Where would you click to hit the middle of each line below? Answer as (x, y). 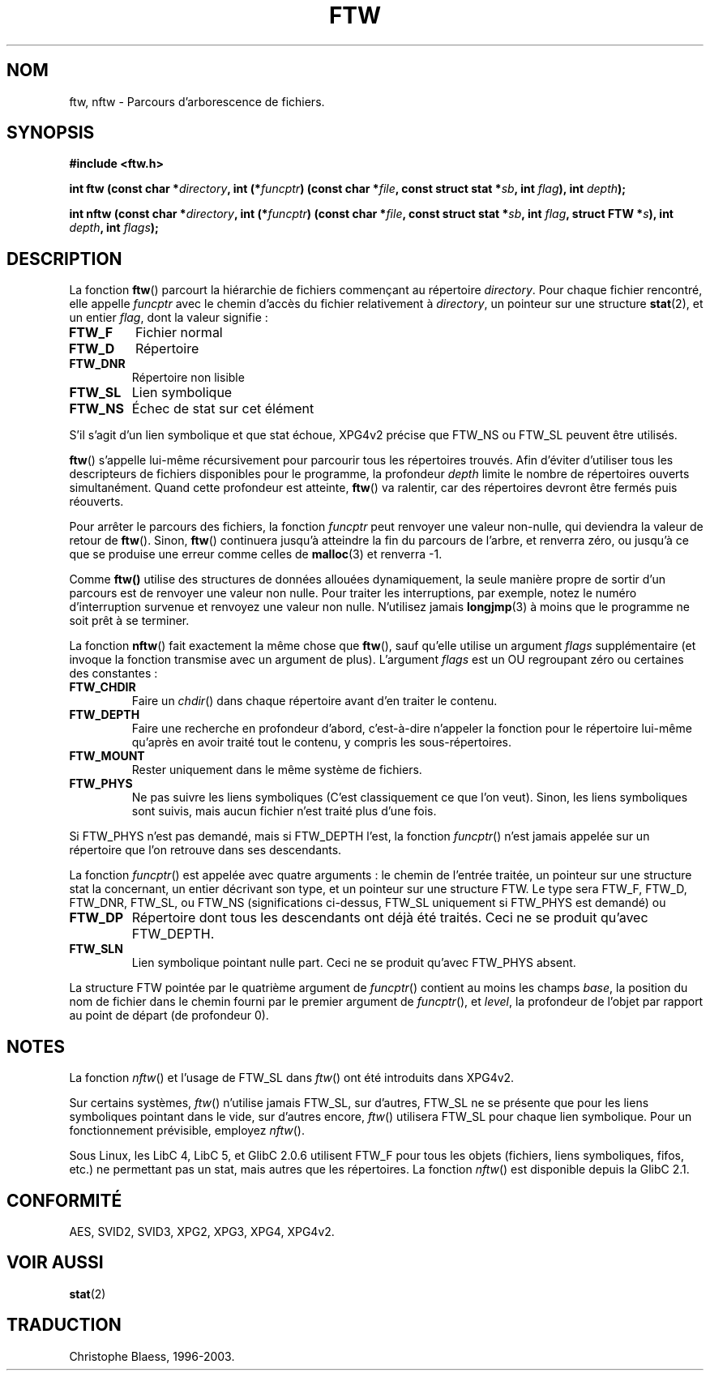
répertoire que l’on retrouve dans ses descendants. (205, 850)
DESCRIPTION (64, 259)
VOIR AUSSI (55, 1263)
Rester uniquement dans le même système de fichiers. (277, 770)
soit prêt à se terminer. (129, 621)
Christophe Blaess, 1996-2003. (152, 1356)
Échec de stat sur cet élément (223, 409)
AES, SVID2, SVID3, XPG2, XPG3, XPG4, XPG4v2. (202, 1231)
